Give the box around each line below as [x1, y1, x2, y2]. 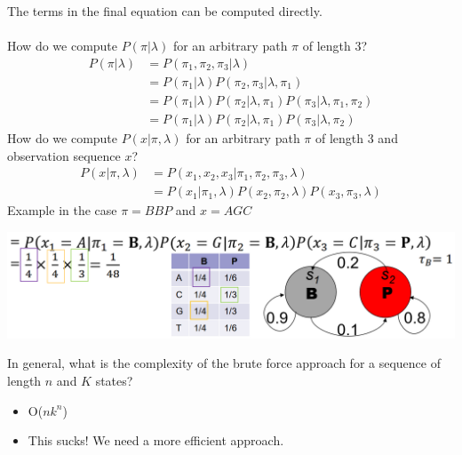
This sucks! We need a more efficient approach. [28, 431, 284, 450]
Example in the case [7, 201, 117, 220]
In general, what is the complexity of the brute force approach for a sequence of [7, 354, 441, 372]
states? [95, 371, 133, 390]
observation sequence [7, 146, 121, 164]
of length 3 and [315, 128, 398, 147]
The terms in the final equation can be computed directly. [7, 2, 323, 20]
